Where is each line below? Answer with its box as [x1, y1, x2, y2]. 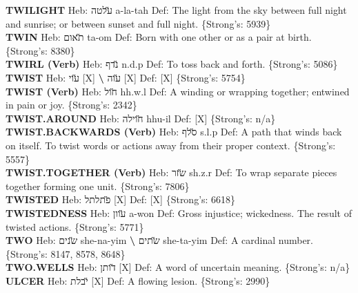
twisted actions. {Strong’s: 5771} [6, 219, 144, 234]
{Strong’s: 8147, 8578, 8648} [6, 246, 126, 261]
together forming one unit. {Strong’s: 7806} [6, 178, 190, 193]
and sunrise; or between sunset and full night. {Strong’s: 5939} [6, 16, 271, 30]
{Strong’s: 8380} [6, 43, 75, 57]
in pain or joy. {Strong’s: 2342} [6, 97, 137, 112]
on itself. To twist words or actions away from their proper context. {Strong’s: [6, 138, 336, 152]
